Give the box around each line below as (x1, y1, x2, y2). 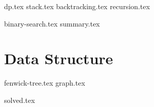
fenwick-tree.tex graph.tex (4, 77, 85, 88)
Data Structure (4, 48, 113, 69)
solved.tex (4, 94, 35, 105)
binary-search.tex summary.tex (4, 18, 100, 29)
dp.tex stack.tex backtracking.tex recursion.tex (4, 1, 150, 11)
